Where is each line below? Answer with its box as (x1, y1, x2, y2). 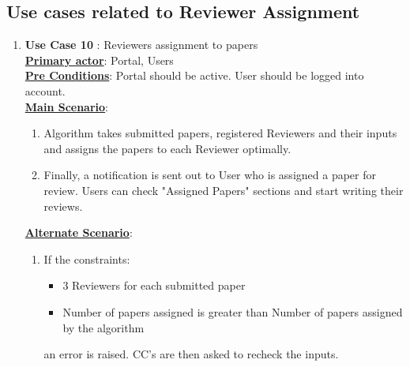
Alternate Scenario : (24, 224, 133, 241)
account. (24, 82, 66, 99)
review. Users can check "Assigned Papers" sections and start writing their (43, 182, 404, 198)
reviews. (43, 197, 83, 214)
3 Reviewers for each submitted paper (62, 277, 246, 294)
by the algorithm (62, 319, 145, 335)
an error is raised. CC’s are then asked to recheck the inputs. (43, 346, 339, 362)
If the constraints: (43, 250, 130, 267)
